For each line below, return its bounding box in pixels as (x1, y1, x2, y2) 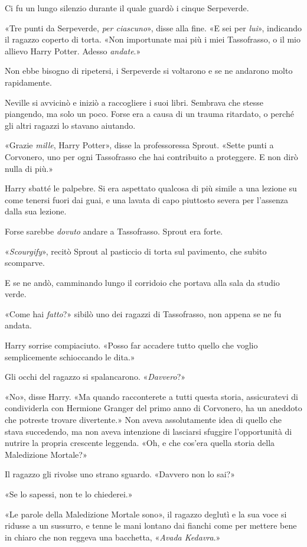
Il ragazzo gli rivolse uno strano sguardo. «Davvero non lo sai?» (5, 468, 235, 480)
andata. (5, 319, 32, 331)
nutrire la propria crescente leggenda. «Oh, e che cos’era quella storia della (5, 437, 275, 449)
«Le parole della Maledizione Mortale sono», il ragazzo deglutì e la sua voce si (5, 507, 287, 520)
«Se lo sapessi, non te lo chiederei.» (5, 488, 133, 500)
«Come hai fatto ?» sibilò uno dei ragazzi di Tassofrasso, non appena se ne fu (5, 307, 282, 320)
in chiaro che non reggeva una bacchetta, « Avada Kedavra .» (5, 530, 221, 543)
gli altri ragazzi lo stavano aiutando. (5, 119, 136, 131)
